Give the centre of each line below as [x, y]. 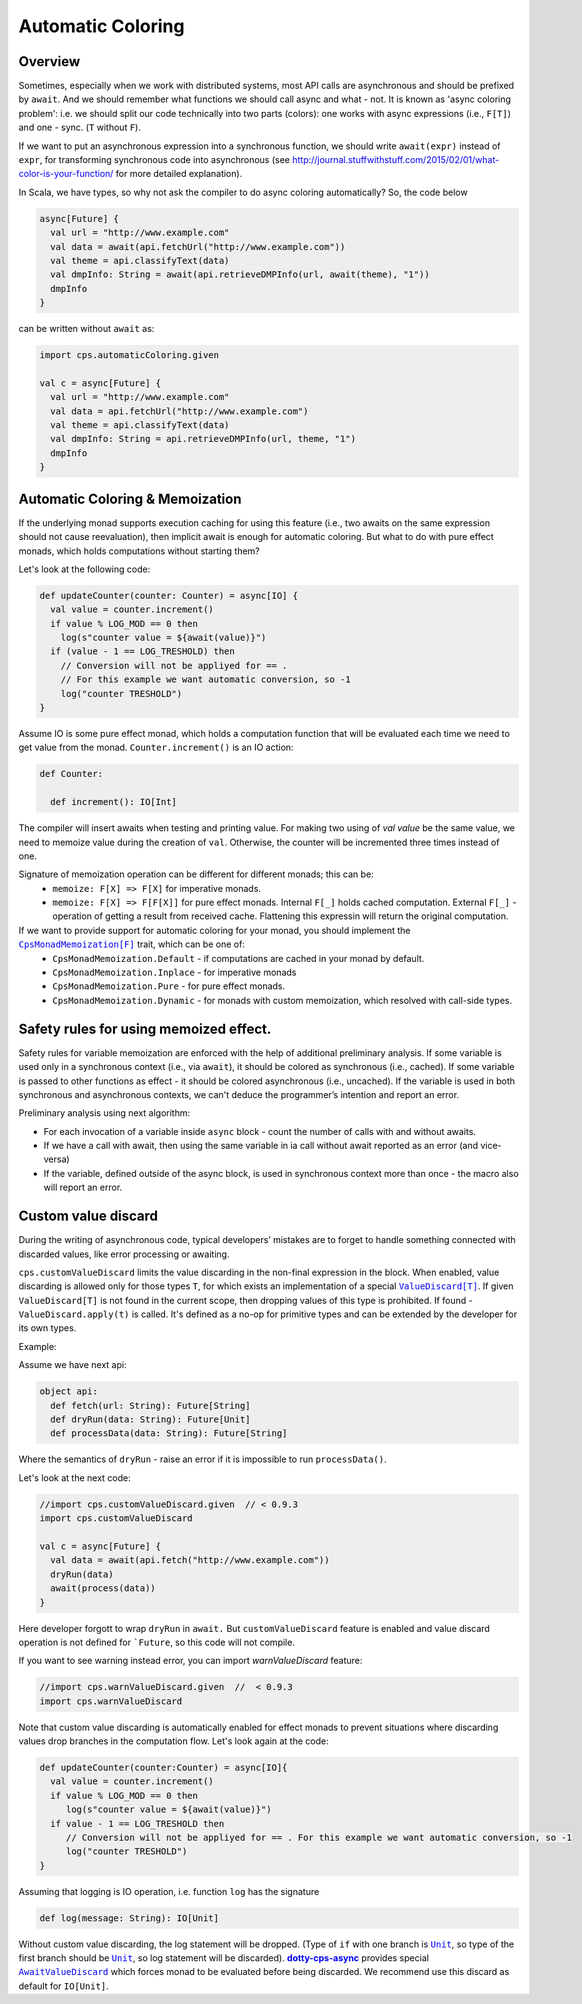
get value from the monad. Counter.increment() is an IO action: [156, 747]
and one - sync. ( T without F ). [80, 127]
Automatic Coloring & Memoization [130, 498]
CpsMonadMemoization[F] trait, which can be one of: [131, 944]
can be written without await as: [86, 329]
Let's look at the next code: [75, 1477]
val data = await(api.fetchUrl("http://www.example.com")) [198, 246]
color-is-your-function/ [66, 174]
